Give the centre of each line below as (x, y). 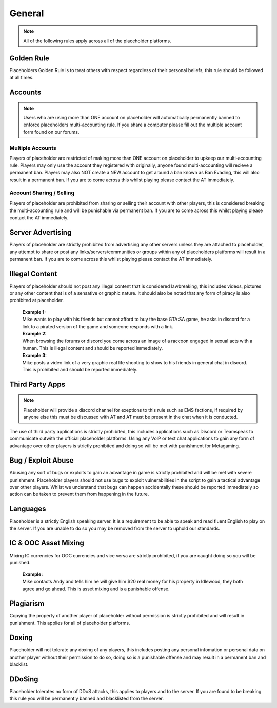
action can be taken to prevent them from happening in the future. (79, 494)
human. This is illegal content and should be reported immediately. (93, 348)
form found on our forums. (51, 132)
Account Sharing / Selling (42, 193)
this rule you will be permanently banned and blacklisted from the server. (87, 698)
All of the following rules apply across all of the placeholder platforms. (97, 41)
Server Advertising (41, 232)
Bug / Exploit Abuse (42, 461)
